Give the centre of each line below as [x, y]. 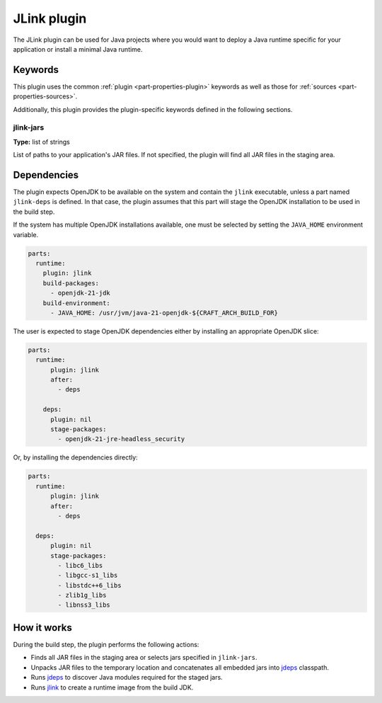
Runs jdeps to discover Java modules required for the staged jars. [127, 678]
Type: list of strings [41, 142]
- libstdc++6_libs [89, 585]
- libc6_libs [80, 565]
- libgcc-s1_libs [88, 576]
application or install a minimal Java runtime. [78, 49]
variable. [26, 234]
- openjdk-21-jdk [81, 293]
